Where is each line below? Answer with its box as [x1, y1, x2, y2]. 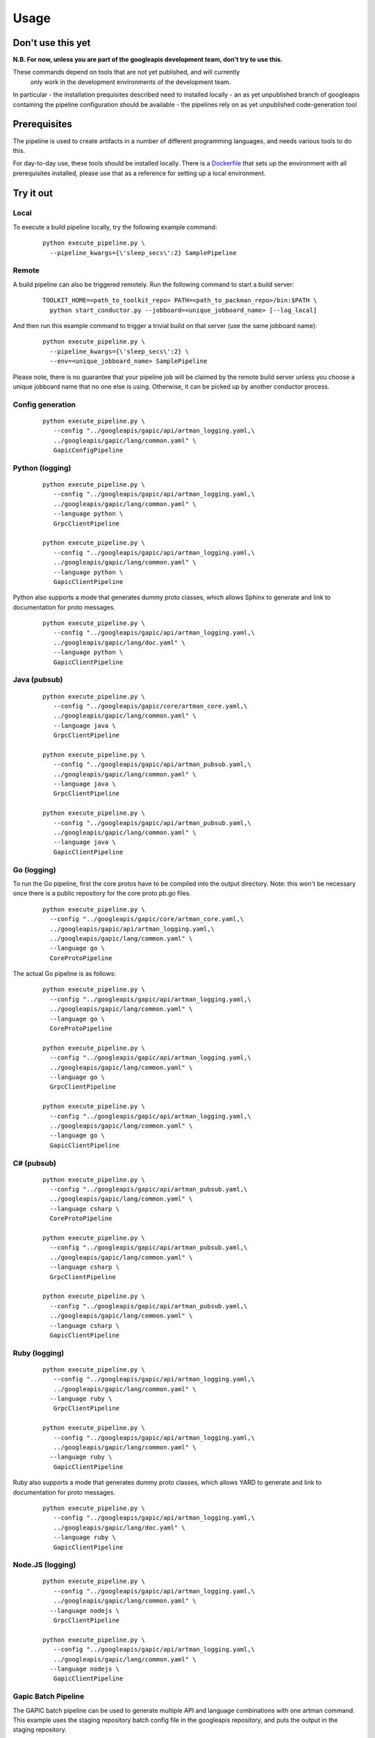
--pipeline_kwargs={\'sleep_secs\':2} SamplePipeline [49, 249, 237, 257]
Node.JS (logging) [12, 1560, 76, 1570]
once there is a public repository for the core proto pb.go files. [12, 889, 191, 898]
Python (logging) [12, 463, 72, 473]
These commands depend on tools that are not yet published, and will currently [12, 68, 240, 76]
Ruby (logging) [12, 1348, 65, 1358]
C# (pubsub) [12, 1158, 57, 1168]
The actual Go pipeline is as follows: [12, 970, 116, 978]
